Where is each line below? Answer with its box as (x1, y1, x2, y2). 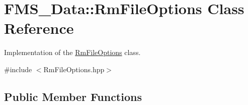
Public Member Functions (4, 88, 142, 104)
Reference (4, 18, 74, 38)
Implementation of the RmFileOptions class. (4, 47, 141, 58)
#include (4, 64, 32, 74)
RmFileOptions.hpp (43, 64, 105, 74)
